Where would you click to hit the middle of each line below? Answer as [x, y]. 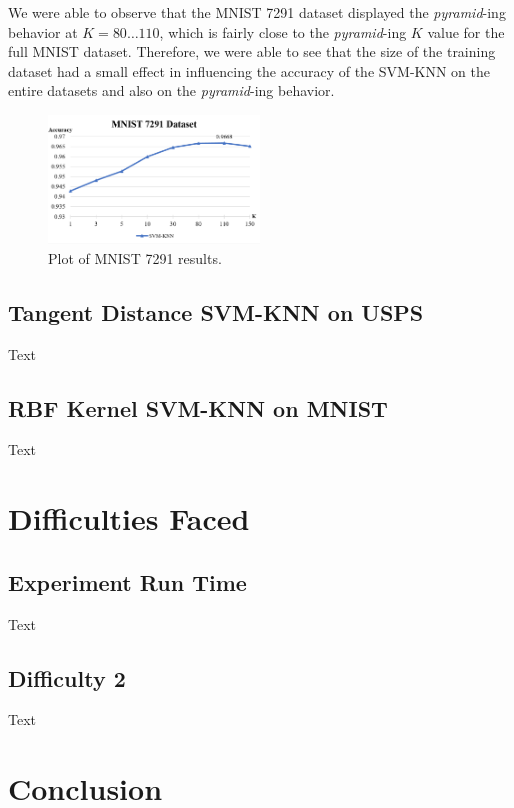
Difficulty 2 [67, 677]
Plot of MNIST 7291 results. [135, 257]
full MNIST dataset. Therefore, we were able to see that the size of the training [252, 51]
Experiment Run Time [127, 581]
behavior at [43, 31]
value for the [466, 31]
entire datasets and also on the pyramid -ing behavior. [171, 90]
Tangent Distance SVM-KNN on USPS [216, 311]
